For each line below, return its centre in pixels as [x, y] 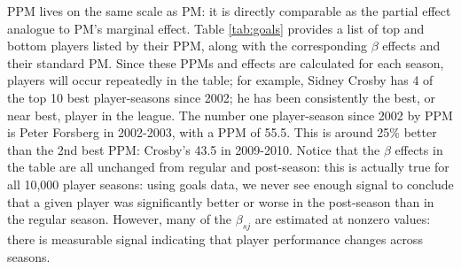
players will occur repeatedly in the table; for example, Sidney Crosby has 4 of [220, 80]
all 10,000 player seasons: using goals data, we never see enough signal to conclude [230, 184]
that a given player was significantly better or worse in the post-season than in [221, 201]
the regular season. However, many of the [120, 219]
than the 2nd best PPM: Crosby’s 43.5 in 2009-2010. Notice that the [194, 149]
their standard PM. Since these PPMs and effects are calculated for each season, [226, 62]
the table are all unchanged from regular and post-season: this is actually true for [228, 167]
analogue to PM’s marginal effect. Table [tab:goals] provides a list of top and [216, 28]
